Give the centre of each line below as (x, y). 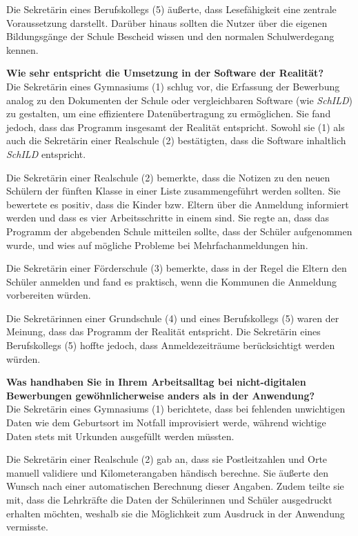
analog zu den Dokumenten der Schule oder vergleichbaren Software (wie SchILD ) (179, 100)
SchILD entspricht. (46, 153)
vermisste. (27, 527)
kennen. (22, 49)
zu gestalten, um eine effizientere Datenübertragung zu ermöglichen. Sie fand (169, 113)
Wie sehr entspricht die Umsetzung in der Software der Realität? (165, 73)
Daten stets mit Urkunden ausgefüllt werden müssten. (120, 436)
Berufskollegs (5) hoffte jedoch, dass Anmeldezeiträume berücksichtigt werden (171, 345)
